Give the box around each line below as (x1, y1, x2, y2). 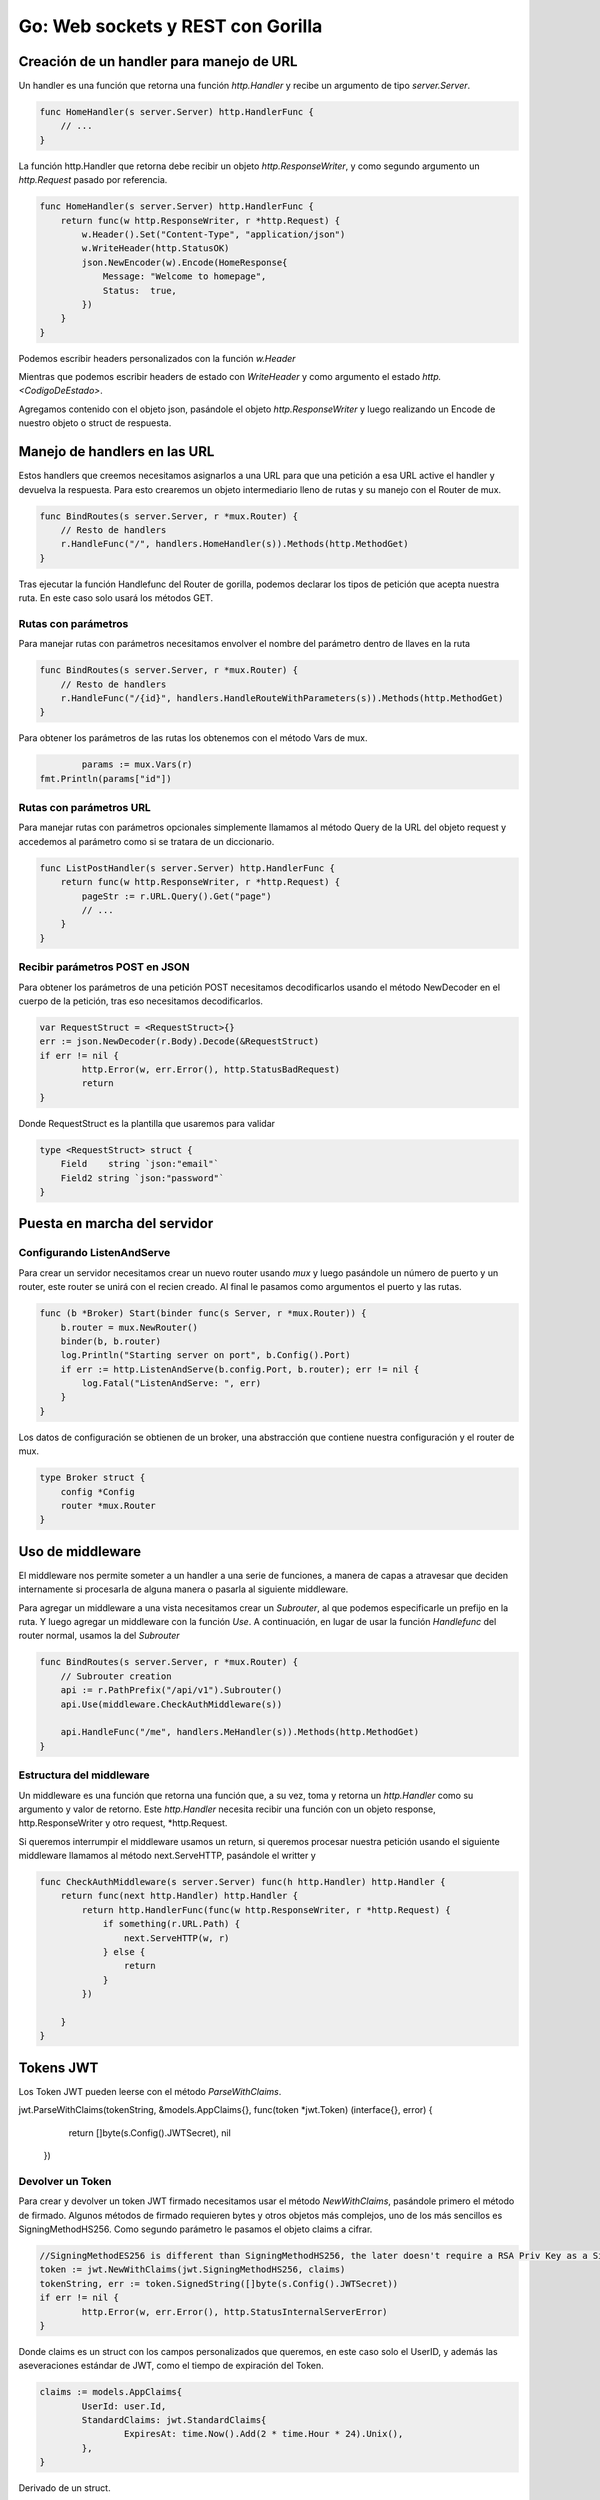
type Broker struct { (39, 1472, 146, 1484)
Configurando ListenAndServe (18, 1246, 171, 1260)
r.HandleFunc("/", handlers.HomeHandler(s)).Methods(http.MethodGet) (60, 538, 409, 550)
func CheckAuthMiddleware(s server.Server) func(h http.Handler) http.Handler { (39, 1876, 446, 1888)
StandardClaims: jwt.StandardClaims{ (81, 2415, 267, 2426)
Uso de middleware (18, 1543, 142, 1560)
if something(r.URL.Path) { (102, 1918, 240, 1930)
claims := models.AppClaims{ (39, 2386, 183, 2398)
